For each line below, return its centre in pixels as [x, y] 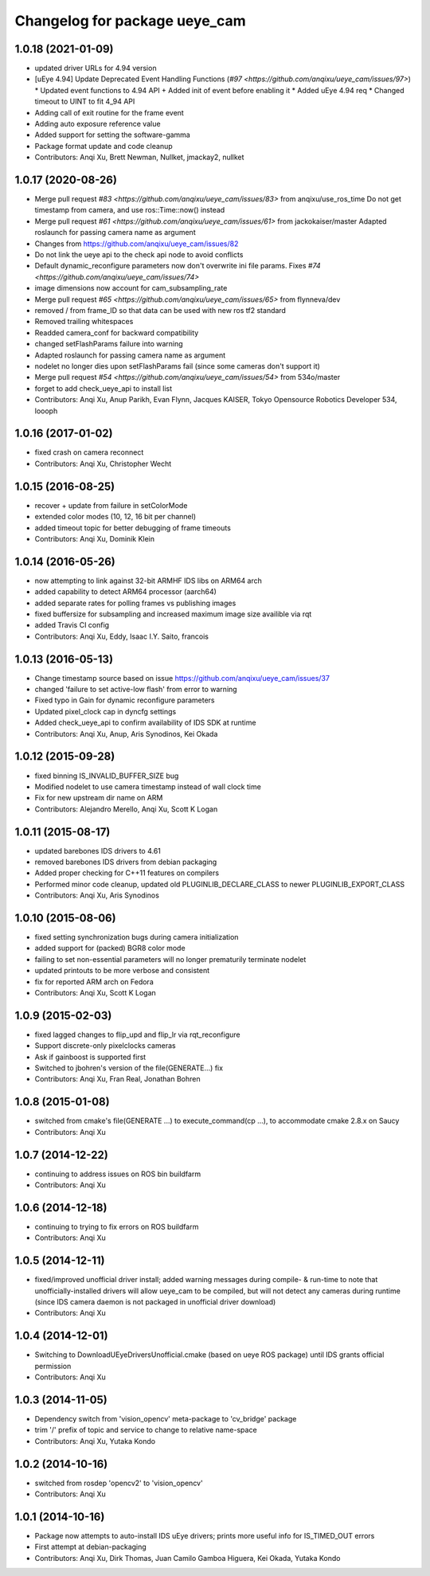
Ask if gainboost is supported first [90, 1057]
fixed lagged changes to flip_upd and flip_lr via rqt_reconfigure [137, 1034]
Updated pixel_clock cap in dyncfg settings [106, 711]
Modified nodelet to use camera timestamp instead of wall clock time [148, 786]
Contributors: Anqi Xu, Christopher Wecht [103, 463]
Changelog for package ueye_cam [130, 21]
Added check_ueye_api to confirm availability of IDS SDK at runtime [145, 723]
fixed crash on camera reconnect [89, 452]
